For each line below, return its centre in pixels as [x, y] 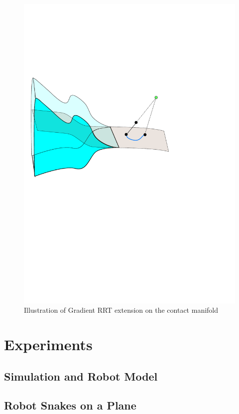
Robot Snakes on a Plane [70, 405]
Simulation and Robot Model [81, 376]
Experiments [48, 344]
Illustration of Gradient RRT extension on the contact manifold [121, 310]
